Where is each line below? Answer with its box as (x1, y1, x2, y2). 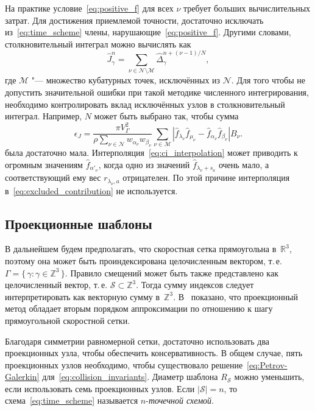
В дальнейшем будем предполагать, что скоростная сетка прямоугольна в (5, 242, 277, 255)
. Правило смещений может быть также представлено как (65, 266, 278, 279)
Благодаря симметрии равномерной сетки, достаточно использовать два (5, 334, 270, 347)
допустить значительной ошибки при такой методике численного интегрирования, (5, 86, 309, 99)
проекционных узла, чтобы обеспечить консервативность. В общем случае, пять (5, 346, 303, 359)
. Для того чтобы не (231, 74, 305, 86)
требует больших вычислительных (183, 2, 311, 14)
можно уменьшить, (234, 370, 305, 383)
